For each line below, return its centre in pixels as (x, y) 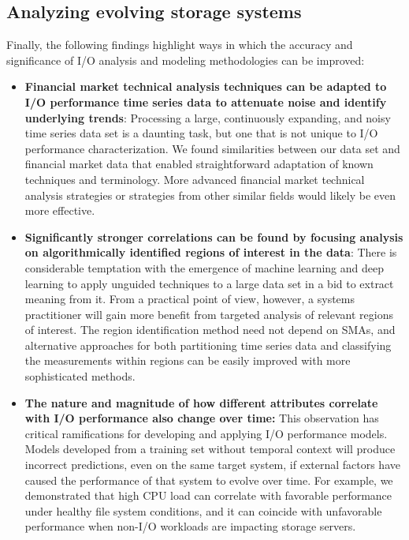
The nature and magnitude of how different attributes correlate (201, 402)
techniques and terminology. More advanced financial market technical (195, 179)
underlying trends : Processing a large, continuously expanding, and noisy (208, 117)
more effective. (60, 210)
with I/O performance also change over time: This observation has (202, 418)
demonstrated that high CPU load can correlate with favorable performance (208, 495)
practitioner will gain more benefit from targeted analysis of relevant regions (209, 314)
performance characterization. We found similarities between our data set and (212, 148)
